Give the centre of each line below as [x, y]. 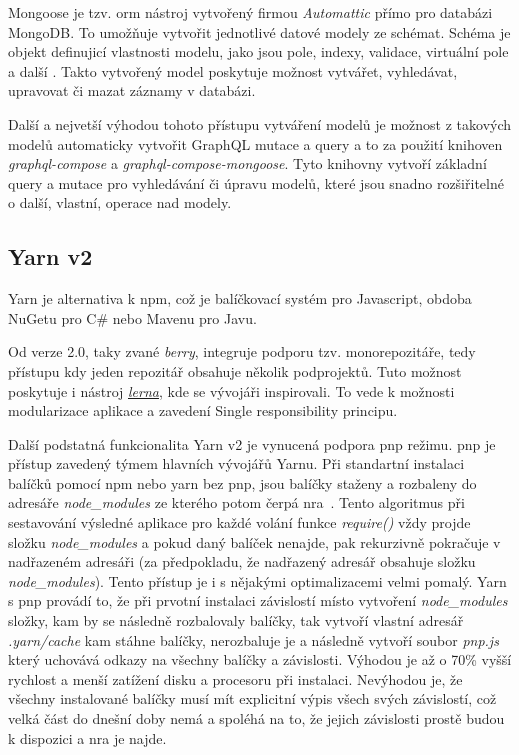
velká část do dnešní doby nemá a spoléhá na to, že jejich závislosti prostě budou [256, 718]
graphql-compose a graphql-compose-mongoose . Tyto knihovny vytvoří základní [247, 163]
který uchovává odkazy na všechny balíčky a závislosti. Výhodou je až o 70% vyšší [260, 659]
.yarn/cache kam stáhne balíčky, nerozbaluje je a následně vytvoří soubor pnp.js [253, 639]
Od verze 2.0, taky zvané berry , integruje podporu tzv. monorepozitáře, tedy [242, 351]
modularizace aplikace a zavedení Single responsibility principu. [203, 410]
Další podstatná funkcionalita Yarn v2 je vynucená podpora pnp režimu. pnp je [252, 443]
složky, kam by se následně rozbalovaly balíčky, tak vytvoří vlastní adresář [236, 620]
